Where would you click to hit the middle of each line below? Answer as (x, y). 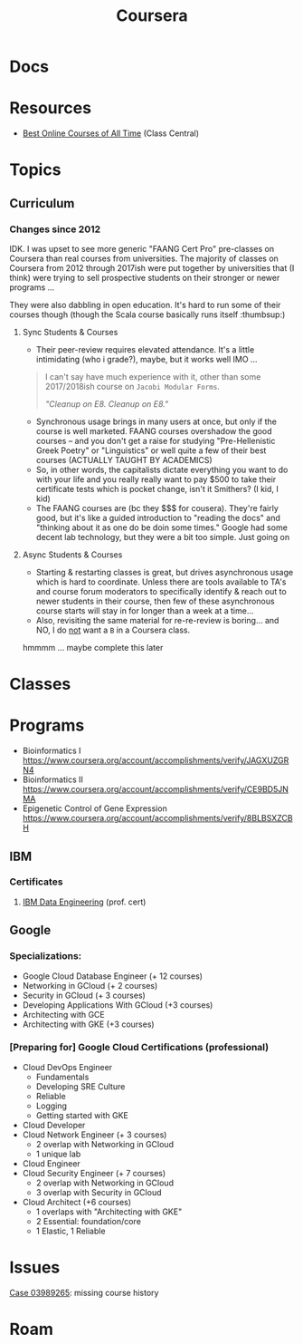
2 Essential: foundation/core (89, 1221)
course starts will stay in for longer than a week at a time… (145, 611)
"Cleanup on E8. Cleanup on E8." (107, 404)
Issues (35, 1267)
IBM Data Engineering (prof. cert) (84, 902)
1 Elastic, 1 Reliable (71, 1231)
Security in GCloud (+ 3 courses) (84, 995)
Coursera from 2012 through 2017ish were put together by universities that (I (152, 268)
